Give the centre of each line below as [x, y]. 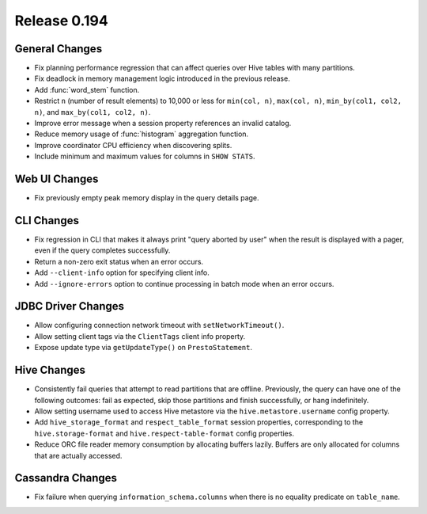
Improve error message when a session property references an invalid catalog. [163, 124]
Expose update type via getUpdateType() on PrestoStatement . [144, 348]
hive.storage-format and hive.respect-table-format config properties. [164, 433]
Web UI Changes [57, 179]
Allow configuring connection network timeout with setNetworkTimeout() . [159, 326]
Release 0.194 [61, 21]
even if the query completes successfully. [102, 250]
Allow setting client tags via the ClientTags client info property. [140, 336]
